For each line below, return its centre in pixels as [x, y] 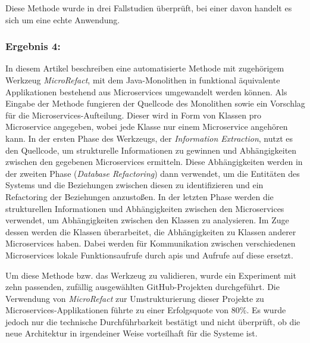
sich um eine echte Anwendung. [63, 19]
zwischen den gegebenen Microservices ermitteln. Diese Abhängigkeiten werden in [154, 162]
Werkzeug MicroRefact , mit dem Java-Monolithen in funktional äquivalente [143, 80]
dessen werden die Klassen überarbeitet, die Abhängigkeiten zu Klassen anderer [151, 231]
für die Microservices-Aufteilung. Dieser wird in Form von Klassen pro [134, 115]
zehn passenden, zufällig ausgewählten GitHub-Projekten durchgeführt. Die [143, 287]
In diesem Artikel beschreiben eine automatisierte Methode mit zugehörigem [145, 68]
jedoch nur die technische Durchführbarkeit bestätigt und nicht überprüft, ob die [153, 321]
